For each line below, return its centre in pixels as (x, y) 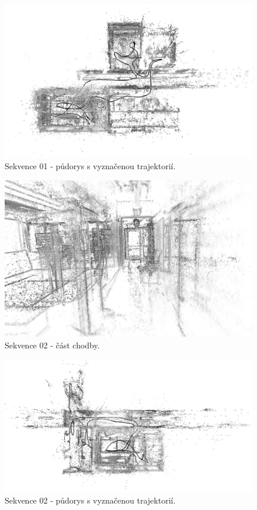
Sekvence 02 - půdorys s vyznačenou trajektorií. (90, 500)
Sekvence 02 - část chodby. (52, 345)
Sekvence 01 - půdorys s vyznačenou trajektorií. (90, 166)
